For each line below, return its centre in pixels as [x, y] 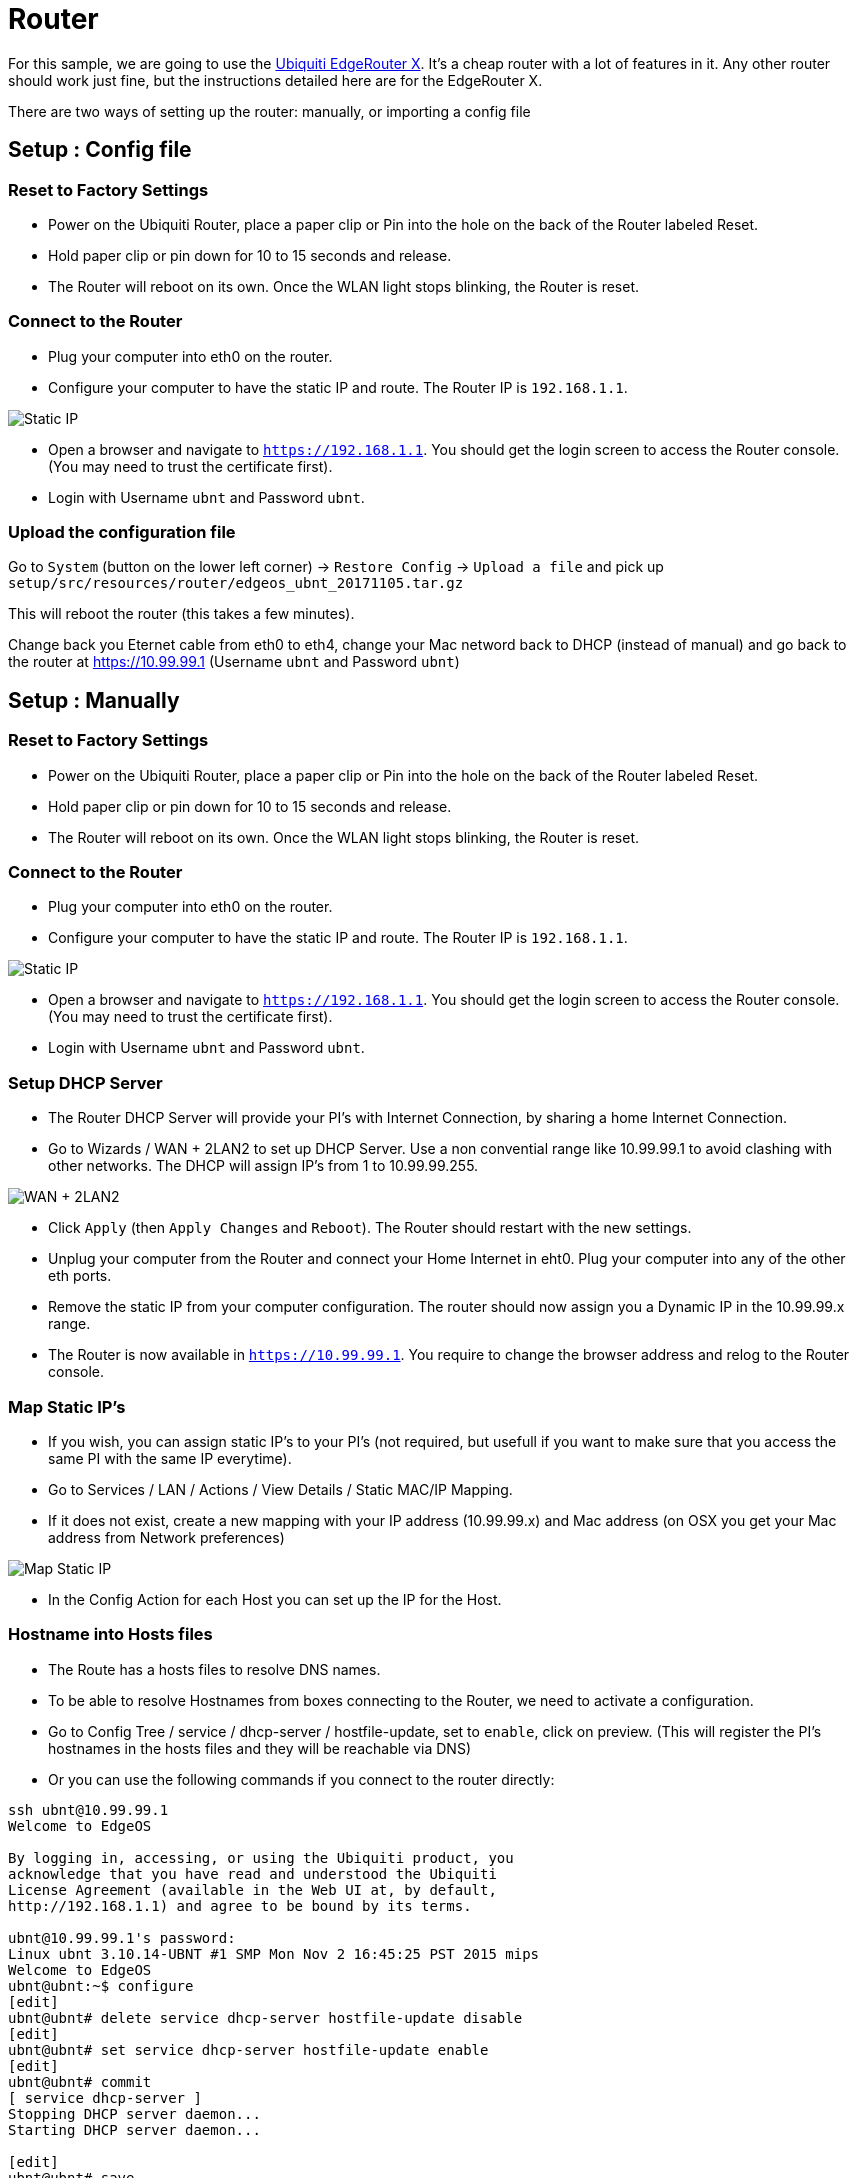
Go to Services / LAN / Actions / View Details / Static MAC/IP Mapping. [280, 1489]
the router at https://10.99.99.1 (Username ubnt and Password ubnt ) [234, 662]
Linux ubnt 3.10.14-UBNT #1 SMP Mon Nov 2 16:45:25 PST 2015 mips [274, 1953]
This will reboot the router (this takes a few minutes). [181, 614]
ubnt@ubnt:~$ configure [101, 1985]
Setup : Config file [100, 150]
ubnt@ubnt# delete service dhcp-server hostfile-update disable [265, 2017]
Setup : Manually [94, 700]
